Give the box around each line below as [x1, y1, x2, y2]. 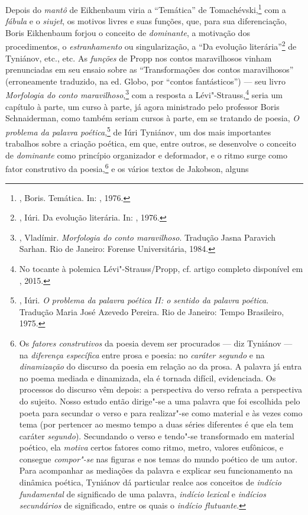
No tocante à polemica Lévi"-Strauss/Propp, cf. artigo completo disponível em [19, 262, 303, 274]
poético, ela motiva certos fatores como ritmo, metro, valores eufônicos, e [19, 441, 284, 454]
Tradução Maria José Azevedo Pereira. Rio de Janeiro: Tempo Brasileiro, [19, 305, 284, 318]
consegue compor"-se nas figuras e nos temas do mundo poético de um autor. [19, 452, 298, 465]
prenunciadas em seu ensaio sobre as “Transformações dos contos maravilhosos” [5, 63, 294, 76]
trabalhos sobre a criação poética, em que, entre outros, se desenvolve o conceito [5, 137, 296, 150]
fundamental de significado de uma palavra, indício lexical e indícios [19, 487, 266, 500]
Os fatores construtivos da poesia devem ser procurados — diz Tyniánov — [19, 336, 293, 349]
